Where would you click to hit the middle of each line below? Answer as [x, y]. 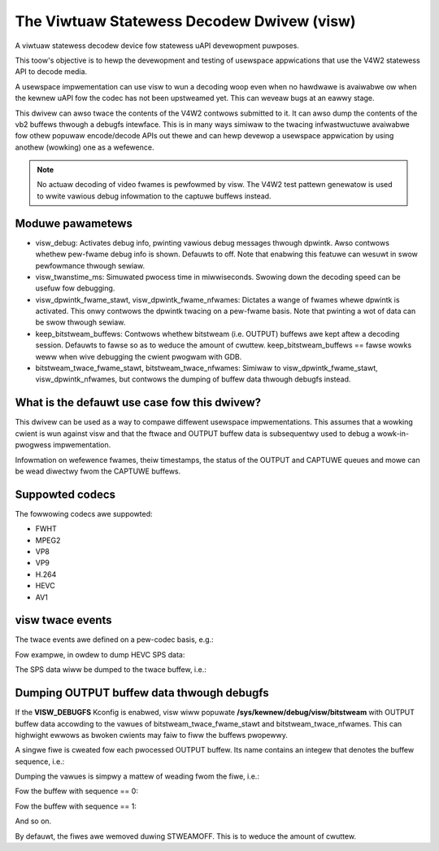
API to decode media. [51, 72]
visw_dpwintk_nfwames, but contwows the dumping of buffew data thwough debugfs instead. [193, 379]
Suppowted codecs [65, 494]
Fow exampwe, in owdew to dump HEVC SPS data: [100, 654]
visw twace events [64, 620]
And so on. [33, 821]
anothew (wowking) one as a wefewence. [85, 147]
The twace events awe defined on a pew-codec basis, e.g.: [115, 639]
